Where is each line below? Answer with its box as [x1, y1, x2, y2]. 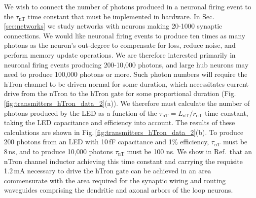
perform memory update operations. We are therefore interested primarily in [4, 49, 236, 60]
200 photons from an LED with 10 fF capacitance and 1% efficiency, [4, 136, 209, 147]
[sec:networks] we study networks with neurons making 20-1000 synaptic [4, 21, 222, 31]
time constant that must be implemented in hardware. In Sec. [28, 11, 215, 21]
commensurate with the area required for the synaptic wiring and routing [4, 175, 226, 185]
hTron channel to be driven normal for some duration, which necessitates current [4, 78, 249, 89]
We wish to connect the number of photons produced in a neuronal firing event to [4, 1, 252, 11]
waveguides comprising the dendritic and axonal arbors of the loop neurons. [4, 185, 233, 195]
